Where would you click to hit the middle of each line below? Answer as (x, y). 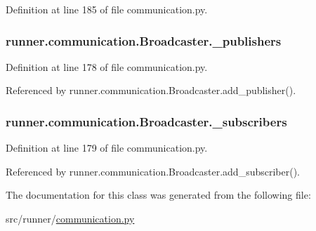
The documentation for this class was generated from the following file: (158, 195)
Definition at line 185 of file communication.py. (107, 9)
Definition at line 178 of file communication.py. (107, 66)
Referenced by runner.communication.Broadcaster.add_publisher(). (151, 90)
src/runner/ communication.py (70, 218)
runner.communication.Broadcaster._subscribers (146, 121)
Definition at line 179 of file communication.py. (107, 148)
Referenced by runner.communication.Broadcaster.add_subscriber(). (153, 171)
